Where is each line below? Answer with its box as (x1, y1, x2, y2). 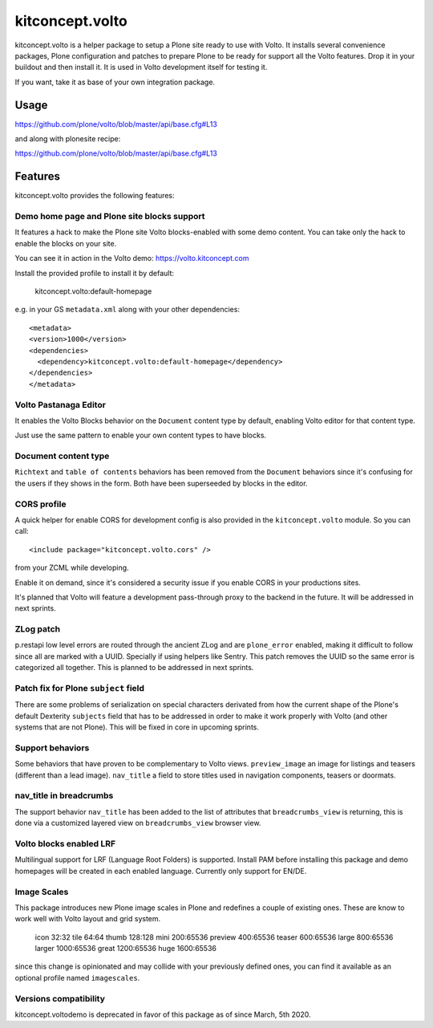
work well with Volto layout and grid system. (14, 914, 161, 924)
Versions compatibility (14, 993, 106, 1004)
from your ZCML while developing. (14, 563, 129, 573)
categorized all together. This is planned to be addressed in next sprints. (14, 663, 254, 672)
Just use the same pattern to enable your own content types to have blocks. (14, 430, 267, 441)
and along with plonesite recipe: (14, 134, 121, 144)
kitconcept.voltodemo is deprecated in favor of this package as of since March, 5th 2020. (14, 1010, 312, 1019)
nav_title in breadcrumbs (14, 790, 114, 802)
